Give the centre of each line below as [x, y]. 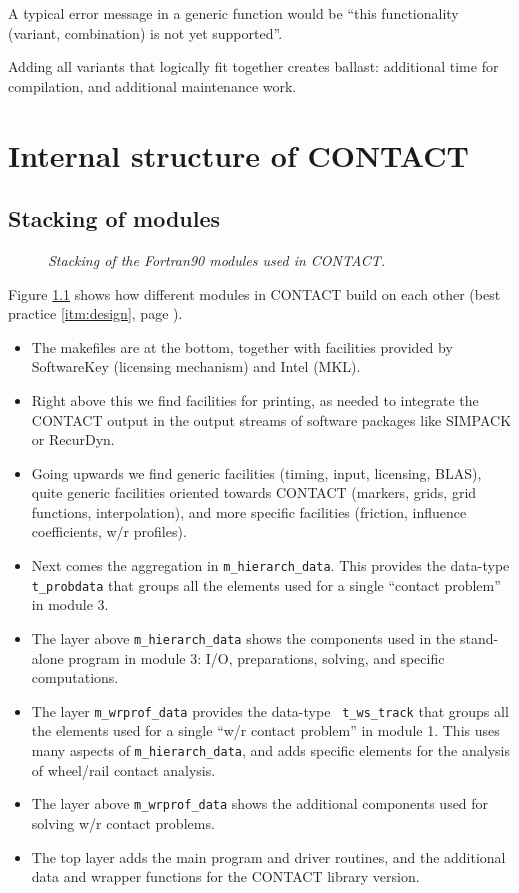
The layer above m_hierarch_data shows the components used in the [243, 637]
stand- [479, 637]
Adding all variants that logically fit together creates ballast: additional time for [253, 66]
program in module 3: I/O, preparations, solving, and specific [256, 657]
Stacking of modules [114, 218]
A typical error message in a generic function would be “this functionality [233, 13]
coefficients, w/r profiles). [109, 531]
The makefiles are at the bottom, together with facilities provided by [242, 346]
